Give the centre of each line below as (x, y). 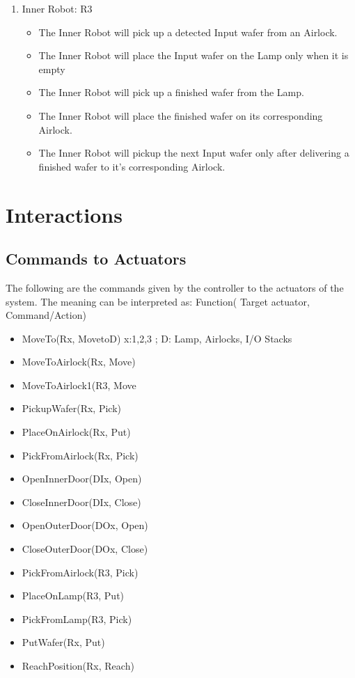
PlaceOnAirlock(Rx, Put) (76, 432)
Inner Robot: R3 (57, 8)
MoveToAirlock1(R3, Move (79, 385)
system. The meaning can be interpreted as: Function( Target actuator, (158, 301)
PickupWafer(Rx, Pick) (72, 408)
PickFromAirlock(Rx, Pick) (80, 455)
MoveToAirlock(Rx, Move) (79, 362)
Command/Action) (46, 315)
